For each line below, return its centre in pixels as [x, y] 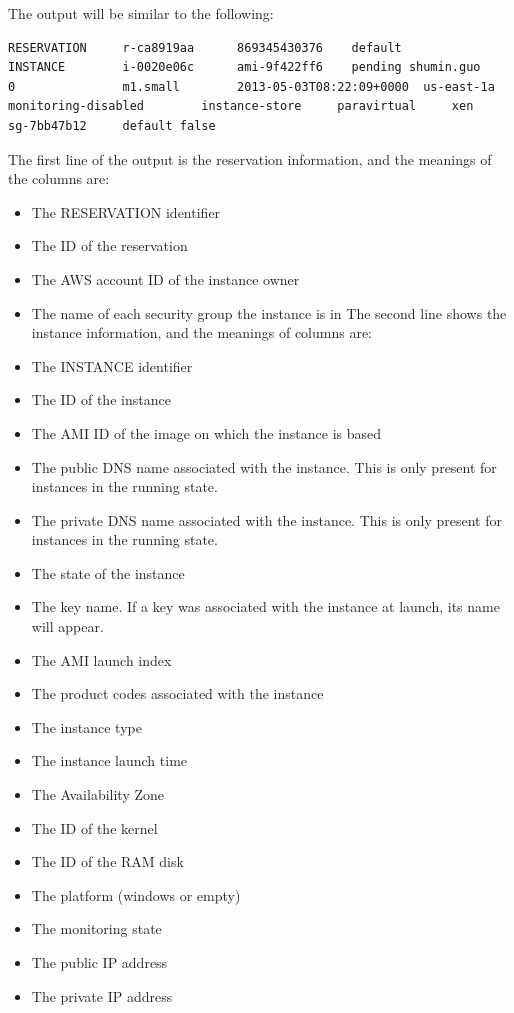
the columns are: [59, 178]
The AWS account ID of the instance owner [165, 278]
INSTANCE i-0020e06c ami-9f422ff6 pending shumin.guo [244, 67]
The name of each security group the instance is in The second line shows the [269, 312]
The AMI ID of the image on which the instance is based [206, 432]
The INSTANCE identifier [112, 365]
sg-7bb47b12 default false [112, 125]
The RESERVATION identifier [126, 211]
